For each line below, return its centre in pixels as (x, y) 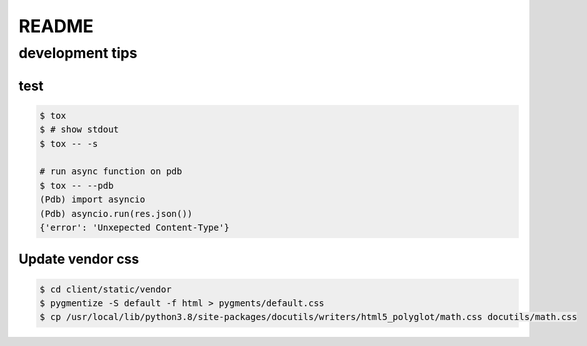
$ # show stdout (79, 129)
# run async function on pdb (111, 171)
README (56, 26)
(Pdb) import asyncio (92, 199)
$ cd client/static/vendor (105, 289)
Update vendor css (79, 259)
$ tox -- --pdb (76, 185)
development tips (78, 53)
